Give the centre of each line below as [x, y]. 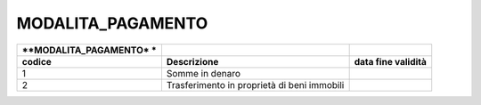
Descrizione [192, 61]
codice [37, 61]
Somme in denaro [203, 73]
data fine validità [391, 61]
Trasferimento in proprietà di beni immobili [255, 85]
